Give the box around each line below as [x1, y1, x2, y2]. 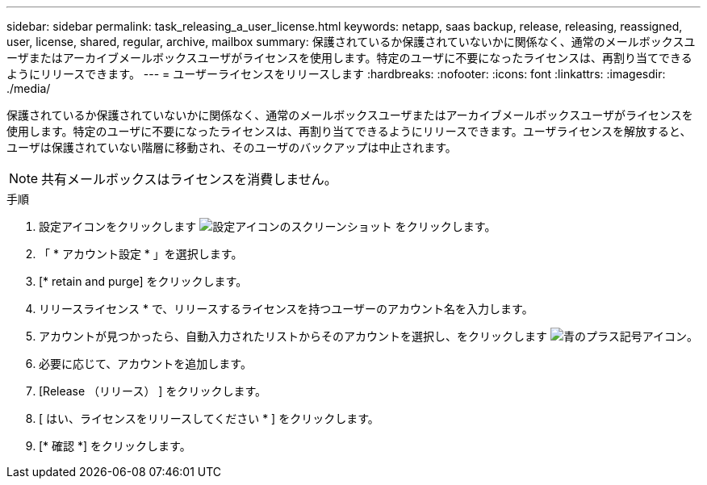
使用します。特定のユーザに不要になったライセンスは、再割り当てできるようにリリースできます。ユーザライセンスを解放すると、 [6, 124, 692, 138]
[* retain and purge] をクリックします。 [39, 274, 248, 288]
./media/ [6, 82, 51, 95]
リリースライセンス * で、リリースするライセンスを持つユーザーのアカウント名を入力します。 [39, 302, 533, 316]
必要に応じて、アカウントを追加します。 [39, 357, 252, 370]
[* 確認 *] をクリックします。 [39, 439, 191, 453]
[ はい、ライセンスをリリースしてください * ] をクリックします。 [39, 412, 379, 425]
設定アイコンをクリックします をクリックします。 [39, 220, 496, 233]
